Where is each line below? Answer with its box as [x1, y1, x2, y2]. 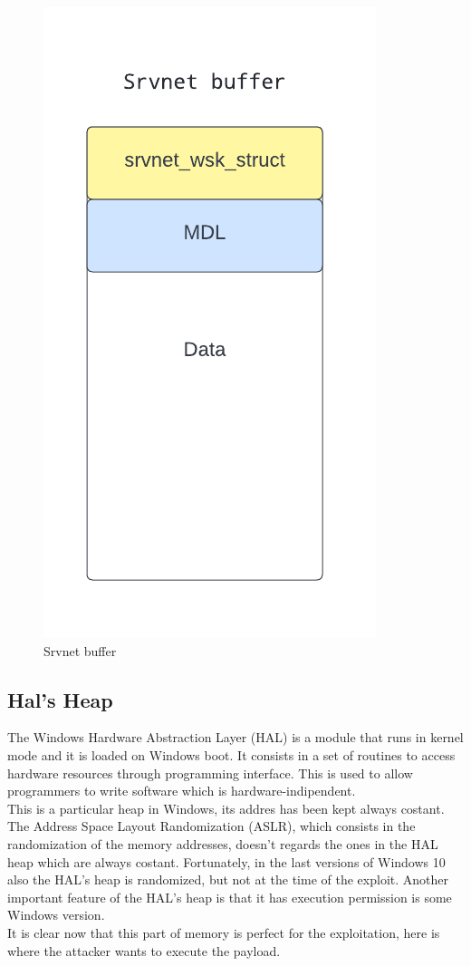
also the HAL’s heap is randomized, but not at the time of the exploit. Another [7, 870, 449, 889]
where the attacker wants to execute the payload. [7, 941, 281, 960]
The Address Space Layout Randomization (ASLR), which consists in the [7, 816, 416, 836]
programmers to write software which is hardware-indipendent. [7, 781, 356, 800]
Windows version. [7, 905, 105, 924]
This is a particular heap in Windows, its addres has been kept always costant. [7, 798, 445, 817]
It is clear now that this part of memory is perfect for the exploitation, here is [7, 923, 440, 942]
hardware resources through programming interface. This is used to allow [7, 763, 413, 782]
